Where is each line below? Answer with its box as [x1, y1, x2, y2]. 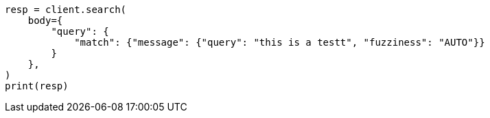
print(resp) [5, 80, 69, 91]
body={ [27, 15, 63, 26]
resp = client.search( [5, 4, 127, 15]
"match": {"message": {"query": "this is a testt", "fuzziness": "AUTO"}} [74, 37, 485, 48]
